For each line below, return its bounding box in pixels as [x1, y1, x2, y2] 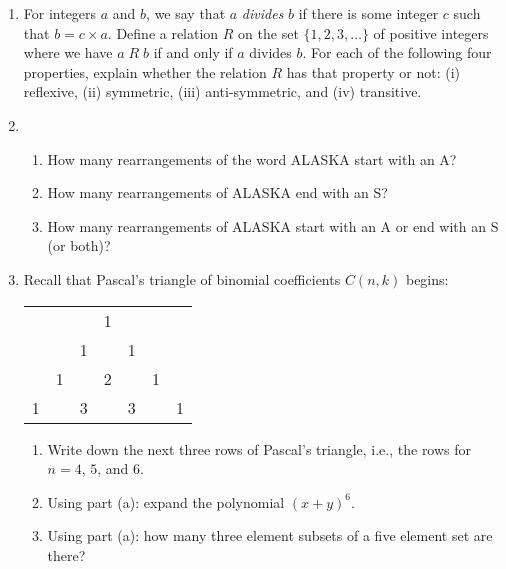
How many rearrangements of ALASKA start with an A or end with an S [47, 215, 499, 236]
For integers [23, 3, 97, 23]
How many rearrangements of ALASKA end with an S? [47, 182, 388, 203]
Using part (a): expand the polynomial [47, 491, 285, 512]
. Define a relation [107, 22, 219, 43]
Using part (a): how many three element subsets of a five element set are [47, 525, 493, 546]
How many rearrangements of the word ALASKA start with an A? [47, 148, 457, 169]
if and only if [153, 42, 233, 63]
